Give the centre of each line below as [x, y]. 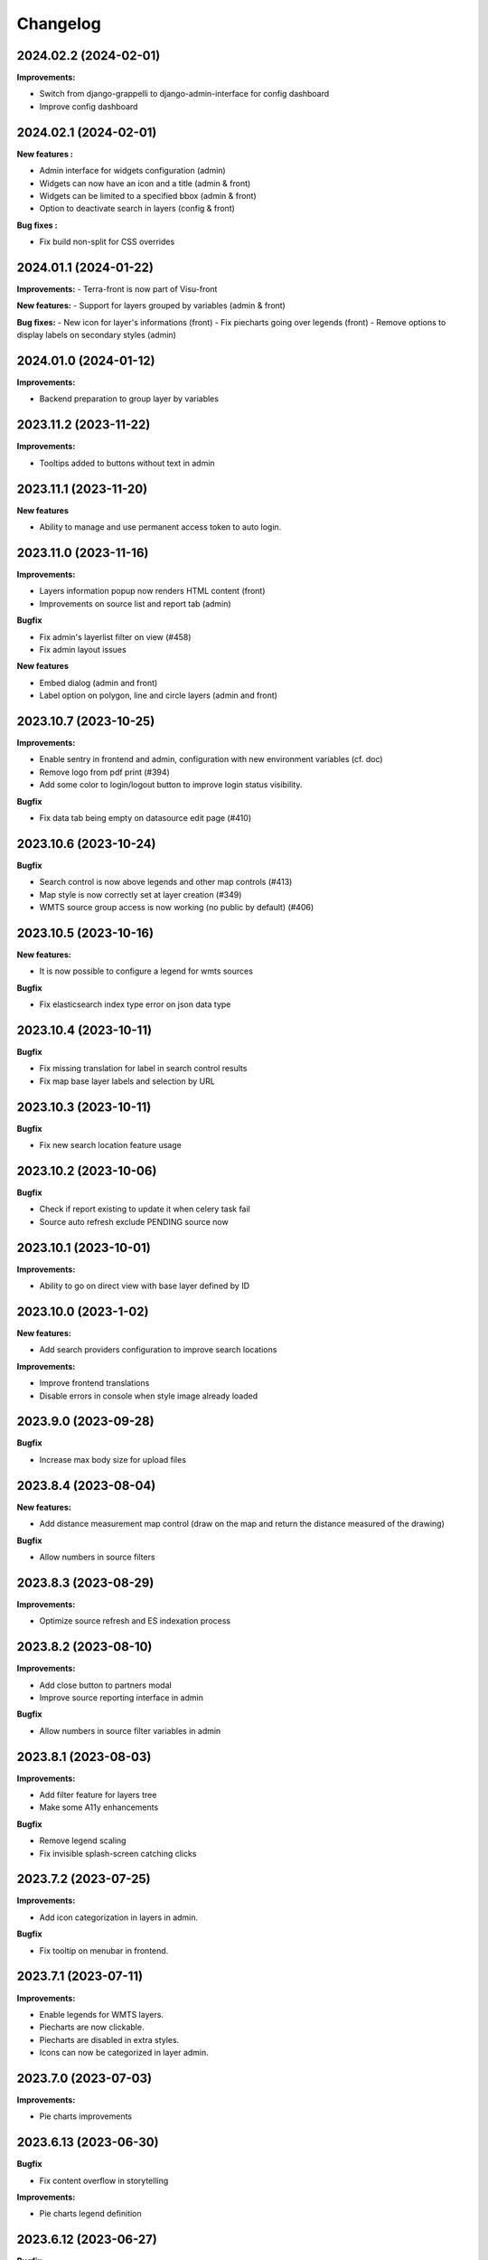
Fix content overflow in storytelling [104, 2180]
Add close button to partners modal [105, 1685]
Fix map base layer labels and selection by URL [127, 1081]
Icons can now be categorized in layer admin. [124, 2053]
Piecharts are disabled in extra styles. [109, 2039]
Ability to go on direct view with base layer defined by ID [145, 1286]
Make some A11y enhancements [99, 1807]
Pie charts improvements [86, 2116]
